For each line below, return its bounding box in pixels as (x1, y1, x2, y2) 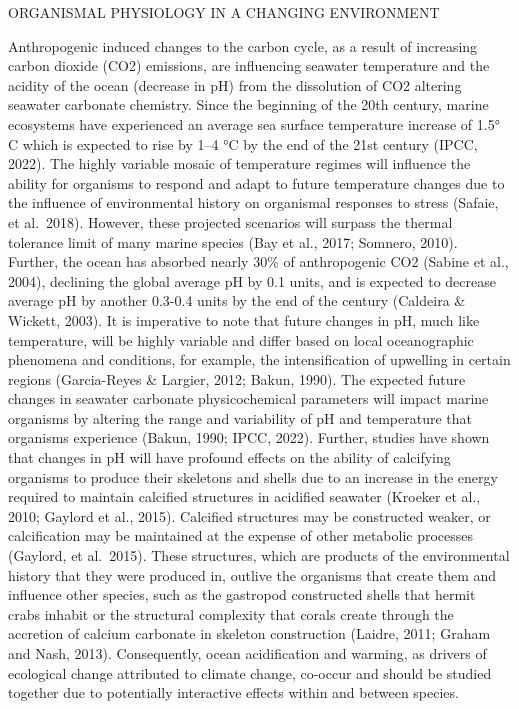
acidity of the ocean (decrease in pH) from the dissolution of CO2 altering (8, 74, 462, 95)
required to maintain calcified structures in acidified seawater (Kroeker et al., (8, 486, 481, 507)
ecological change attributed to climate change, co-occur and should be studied (8, 662, 492, 683)
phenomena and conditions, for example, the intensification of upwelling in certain (8, 349, 511, 370)
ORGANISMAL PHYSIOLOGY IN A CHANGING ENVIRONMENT (8, 2, 440, 22)
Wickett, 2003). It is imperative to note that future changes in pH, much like (8, 309, 480, 330)
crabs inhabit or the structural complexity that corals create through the (8, 603, 454, 624)
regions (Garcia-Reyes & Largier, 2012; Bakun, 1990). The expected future (8, 368, 466, 389)
